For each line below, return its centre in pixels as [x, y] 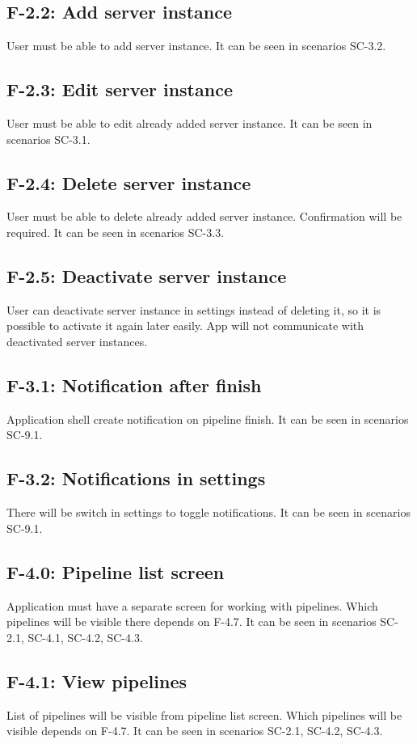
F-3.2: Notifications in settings [136, 478]
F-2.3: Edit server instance [120, 89]
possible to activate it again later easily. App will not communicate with [185, 325]
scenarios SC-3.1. [48, 139]
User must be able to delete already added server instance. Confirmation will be [204, 216]
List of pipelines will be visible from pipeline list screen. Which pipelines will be [204, 714]
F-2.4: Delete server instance [129, 182]
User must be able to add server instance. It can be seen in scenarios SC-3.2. [196, 46]
